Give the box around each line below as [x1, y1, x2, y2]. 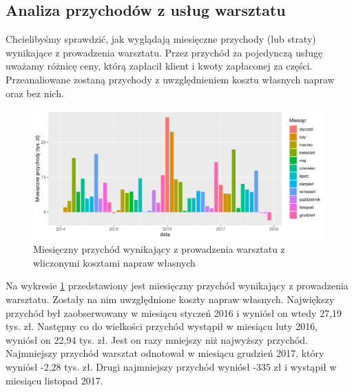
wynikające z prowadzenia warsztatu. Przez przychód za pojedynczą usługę [6, 45, 323, 59]
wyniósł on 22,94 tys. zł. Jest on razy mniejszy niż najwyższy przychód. [6, 332, 308, 347]
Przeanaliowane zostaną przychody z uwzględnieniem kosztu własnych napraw [6, 72, 335, 86]
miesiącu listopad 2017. [6, 373, 103, 387]
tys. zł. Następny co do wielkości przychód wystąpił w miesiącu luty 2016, [6, 319, 318, 333]
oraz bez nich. [6, 85, 64, 100]
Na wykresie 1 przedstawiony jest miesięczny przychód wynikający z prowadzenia [6, 278, 348, 293]
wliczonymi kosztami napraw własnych [33, 255, 196, 269]
